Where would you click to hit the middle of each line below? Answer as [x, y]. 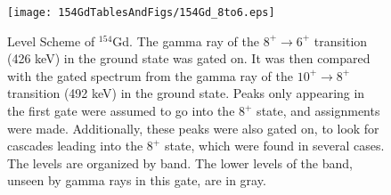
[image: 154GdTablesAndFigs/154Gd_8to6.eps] [141, 12]
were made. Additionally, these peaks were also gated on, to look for [193, 128]
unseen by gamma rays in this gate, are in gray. [137, 180]
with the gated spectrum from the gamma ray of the [151, 75]
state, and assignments [318, 111]
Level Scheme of [51, 41]
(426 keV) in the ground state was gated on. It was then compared [189, 58]
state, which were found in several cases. [274, 146]
